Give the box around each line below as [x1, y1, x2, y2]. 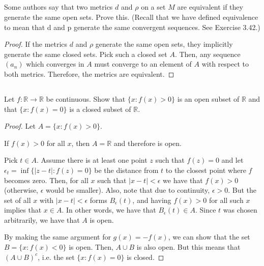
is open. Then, [69, 242, 113, 252]
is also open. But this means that [136, 242, 241, 252]
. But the [228, 185, 257, 195]
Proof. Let [4, 121, 36, 131]
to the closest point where [165, 164, 246, 175]
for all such [209, 194, 244, 205]
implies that [4, 204, 42, 215]
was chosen [223, 204, 257, 215]
